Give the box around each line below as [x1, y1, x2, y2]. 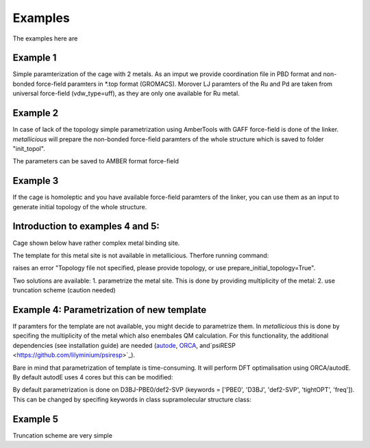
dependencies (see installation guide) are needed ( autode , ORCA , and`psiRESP [12, 341, 236, 349]
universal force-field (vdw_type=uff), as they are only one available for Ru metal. [12, 89, 240, 97]
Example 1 [12, 52, 57, 64]
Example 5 [12, 413, 58, 425]
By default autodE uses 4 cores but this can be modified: [12, 373, 173, 381]
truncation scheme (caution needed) [12, 286, 116, 294]
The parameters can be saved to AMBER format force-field [12, 157, 180, 165]
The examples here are [12, 34, 78, 43]
